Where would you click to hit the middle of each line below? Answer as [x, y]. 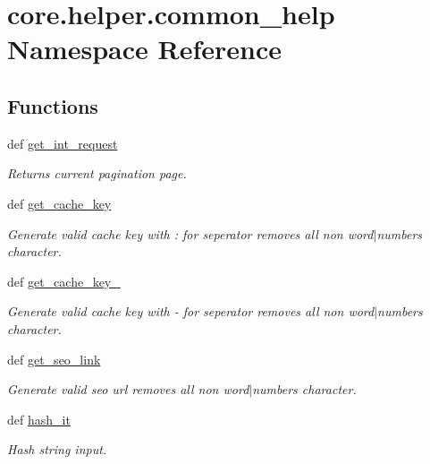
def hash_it [39, 419]
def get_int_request [63, 143]
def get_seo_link [54, 359]
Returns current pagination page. [97, 173]
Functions [53, 105]
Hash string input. [57, 449]
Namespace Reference [144, 49]
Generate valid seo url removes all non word [128, 389]
